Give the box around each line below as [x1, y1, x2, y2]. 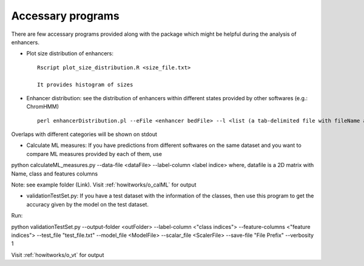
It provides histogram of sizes [37, 81, 133, 88]
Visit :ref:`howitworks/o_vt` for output [11, 251, 104, 258]
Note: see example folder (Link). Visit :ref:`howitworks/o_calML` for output [11, 181, 197, 188]
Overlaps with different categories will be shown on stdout [11, 131, 158, 138]
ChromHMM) [26, 103, 59, 111]
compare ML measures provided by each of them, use [26, 150, 162, 157]
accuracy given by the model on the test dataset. [26, 200, 149, 208]
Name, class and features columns [11, 170, 98, 177]
